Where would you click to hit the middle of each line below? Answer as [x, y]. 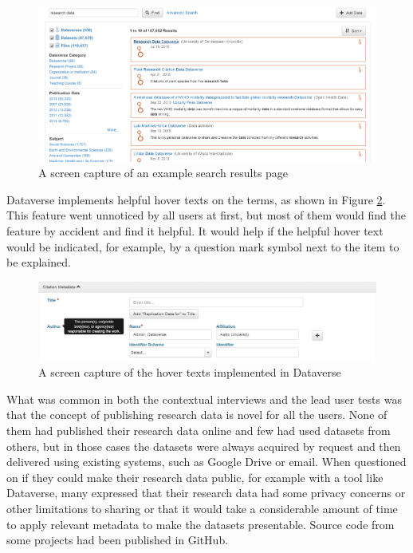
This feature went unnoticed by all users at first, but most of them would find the [206, 215]
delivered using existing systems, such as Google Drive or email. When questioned [206, 462]
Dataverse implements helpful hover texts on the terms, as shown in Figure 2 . [196, 199]
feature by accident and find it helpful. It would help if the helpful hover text [195, 231]
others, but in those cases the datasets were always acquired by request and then [204, 446]
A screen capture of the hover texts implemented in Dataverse [190, 372]
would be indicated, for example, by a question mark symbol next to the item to [203, 246]
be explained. [39, 262]
